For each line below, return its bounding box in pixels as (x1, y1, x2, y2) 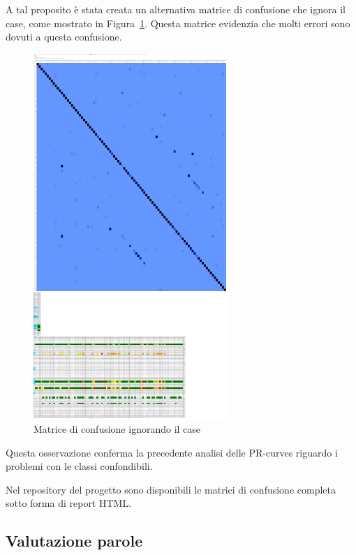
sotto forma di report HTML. (6, 496, 132, 510)
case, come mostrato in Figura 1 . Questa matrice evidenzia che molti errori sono (6, 15, 350, 30)
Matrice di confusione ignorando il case (34, 421, 201, 436)
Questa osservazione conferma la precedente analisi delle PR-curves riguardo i (6, 445, 338, 459)
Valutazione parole (6, 530, 143, 552)
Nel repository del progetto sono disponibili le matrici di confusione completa (6, 482, 336, 496)
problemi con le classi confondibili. (6, 459, 153, 473)
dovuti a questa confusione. (6, 29, 122, 44)
